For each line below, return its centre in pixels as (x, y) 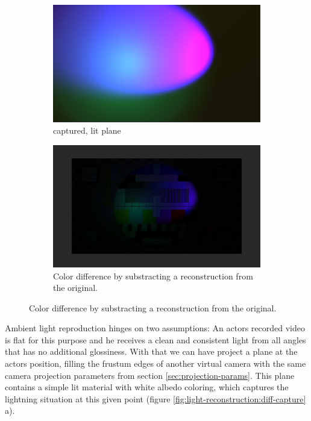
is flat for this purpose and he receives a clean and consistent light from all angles (155, 339)
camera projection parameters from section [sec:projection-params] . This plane (150, 375)
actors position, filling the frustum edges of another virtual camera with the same (155, 363)
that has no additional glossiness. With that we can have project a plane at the (151, 351)
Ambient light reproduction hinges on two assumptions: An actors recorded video (155, 328)
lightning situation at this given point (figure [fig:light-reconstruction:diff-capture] (155, 398)
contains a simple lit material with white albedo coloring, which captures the (147, 387)
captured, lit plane (87, 130)
